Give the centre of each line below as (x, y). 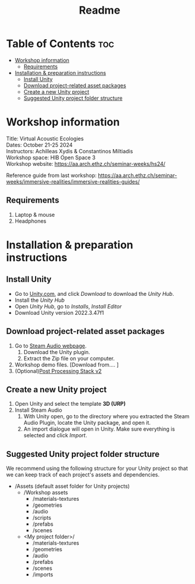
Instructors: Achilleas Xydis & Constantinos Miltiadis (70, 151)
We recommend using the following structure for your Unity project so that (97, 468)
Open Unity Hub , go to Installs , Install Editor (68, 306)
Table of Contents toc (60, 44)
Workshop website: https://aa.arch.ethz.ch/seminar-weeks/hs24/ (86, 163)
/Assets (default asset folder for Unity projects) (72, 486)
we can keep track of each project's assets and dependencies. (83, 475)
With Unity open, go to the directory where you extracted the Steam (106, 416)
